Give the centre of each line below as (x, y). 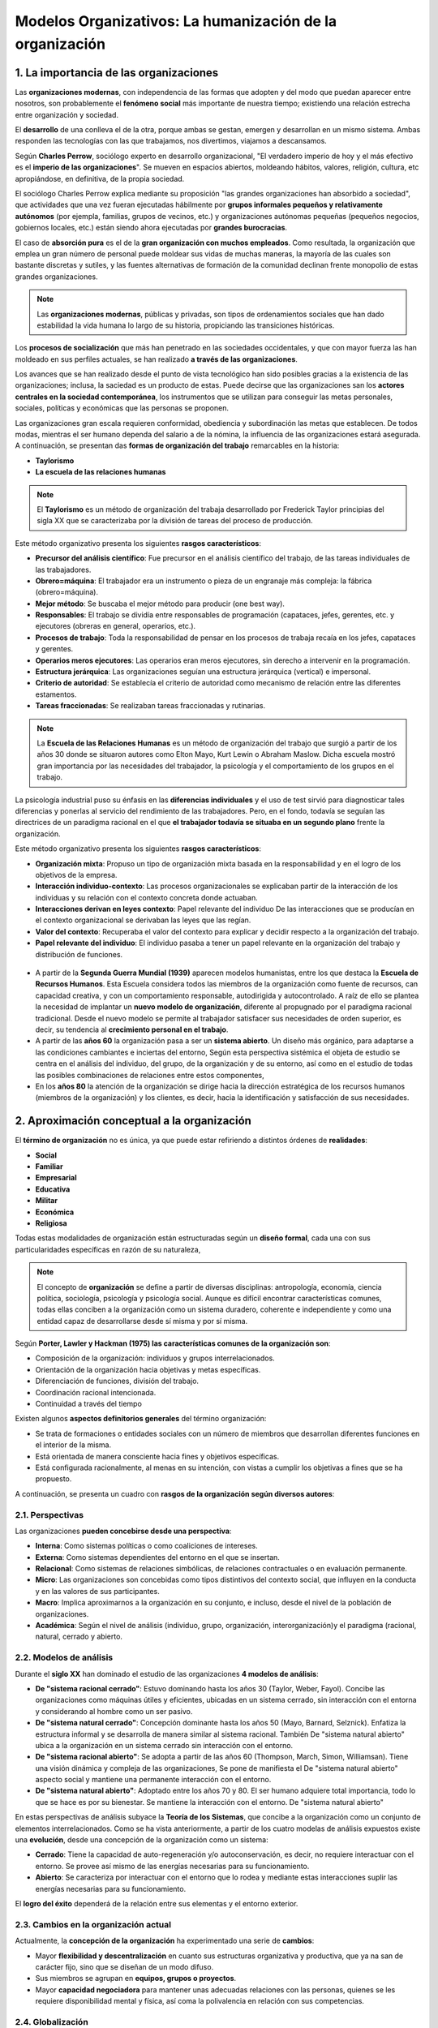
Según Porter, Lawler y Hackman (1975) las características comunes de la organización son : (173, 1343)
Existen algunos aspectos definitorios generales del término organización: (141, 1419)
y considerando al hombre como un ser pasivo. (114, 1711)
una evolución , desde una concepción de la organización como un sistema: (142, 1840)
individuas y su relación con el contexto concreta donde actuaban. (147, 897)
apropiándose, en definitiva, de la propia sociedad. (100, 178)
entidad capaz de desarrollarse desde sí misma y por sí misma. (142, 1321)
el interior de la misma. (73, 1445)
